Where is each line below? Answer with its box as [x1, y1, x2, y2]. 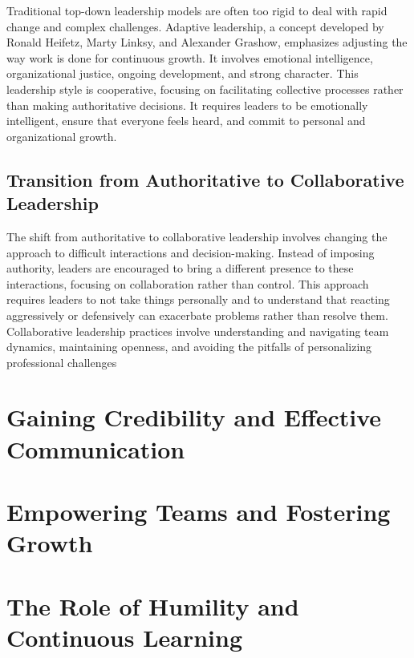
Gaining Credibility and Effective [6, 401, 382, 434]
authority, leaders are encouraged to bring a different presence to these [6, 260, 354, 277]
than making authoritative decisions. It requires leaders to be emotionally [6, 96, 368, 113]
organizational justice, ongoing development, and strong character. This [6, 65, 359, 82]
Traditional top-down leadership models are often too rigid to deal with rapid [6, 2, 388, 18]
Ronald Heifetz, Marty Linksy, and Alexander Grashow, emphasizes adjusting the [6, 34, 408, 50]
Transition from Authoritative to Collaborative [6, 167, 404, 192]
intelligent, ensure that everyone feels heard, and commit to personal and [6, 112, 366, 129]
